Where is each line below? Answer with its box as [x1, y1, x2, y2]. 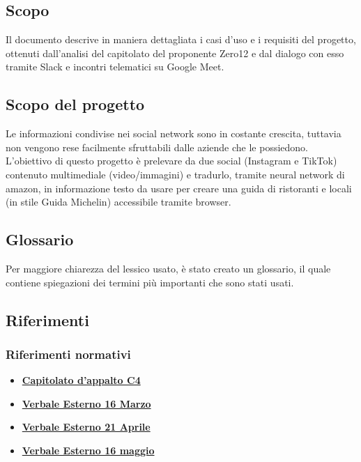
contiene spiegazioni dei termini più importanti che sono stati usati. [6, 275, 294, 289]
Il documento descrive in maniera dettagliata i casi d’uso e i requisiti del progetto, [6, 32, 356, 47]
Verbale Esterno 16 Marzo [22, 396, 151, 410]
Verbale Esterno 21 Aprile [22, 419, 151, 434]
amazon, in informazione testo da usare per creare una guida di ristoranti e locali [6, 180, 352, 195]
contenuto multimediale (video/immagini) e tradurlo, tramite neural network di [6, 167, 345, 181]
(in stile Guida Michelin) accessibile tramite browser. [6, 194, 231, 209]
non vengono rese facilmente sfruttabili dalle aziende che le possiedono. [6, 139, 308, 154]
